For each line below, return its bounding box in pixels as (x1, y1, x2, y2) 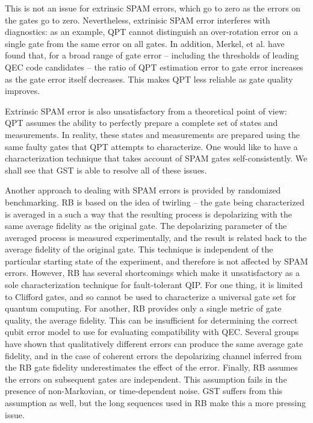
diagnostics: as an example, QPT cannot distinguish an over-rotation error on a (5, 25, 298, 38)
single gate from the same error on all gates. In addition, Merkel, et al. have (5, 37, 285, 49)
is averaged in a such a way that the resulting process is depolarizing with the (5, 207, 292, 220)
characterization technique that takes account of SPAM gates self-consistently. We (5, 152, 308, 164)
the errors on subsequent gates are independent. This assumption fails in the (5, 372, 287, 385)
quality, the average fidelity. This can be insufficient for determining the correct (5, 313, 298, 326)
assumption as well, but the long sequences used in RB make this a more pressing (5, 396, 306, 409)
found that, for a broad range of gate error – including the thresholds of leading (5, 49, 299, 61)
